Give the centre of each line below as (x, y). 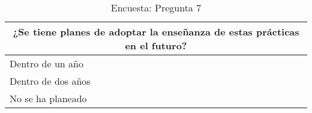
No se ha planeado (48, 98)
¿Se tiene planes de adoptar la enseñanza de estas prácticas (156, 32)
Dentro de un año (46, 63)
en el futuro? (156, 45)
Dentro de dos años (50, 81)
